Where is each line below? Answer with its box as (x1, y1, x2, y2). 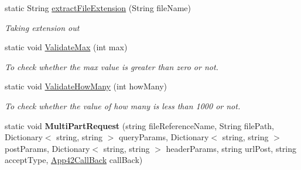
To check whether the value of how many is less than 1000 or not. (5, 99, 241, 112)
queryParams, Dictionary (118, 131, 209, 143)
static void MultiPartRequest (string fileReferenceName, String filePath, (5, 119, 275, 131)
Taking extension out (5, 21, 80, 33)
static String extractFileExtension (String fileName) (5, 2, 191, 13)
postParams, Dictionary (5, 142, 90, 154)
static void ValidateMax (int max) (5, 41, 128, 53)
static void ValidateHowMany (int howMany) (5, 80, 167, 92)
